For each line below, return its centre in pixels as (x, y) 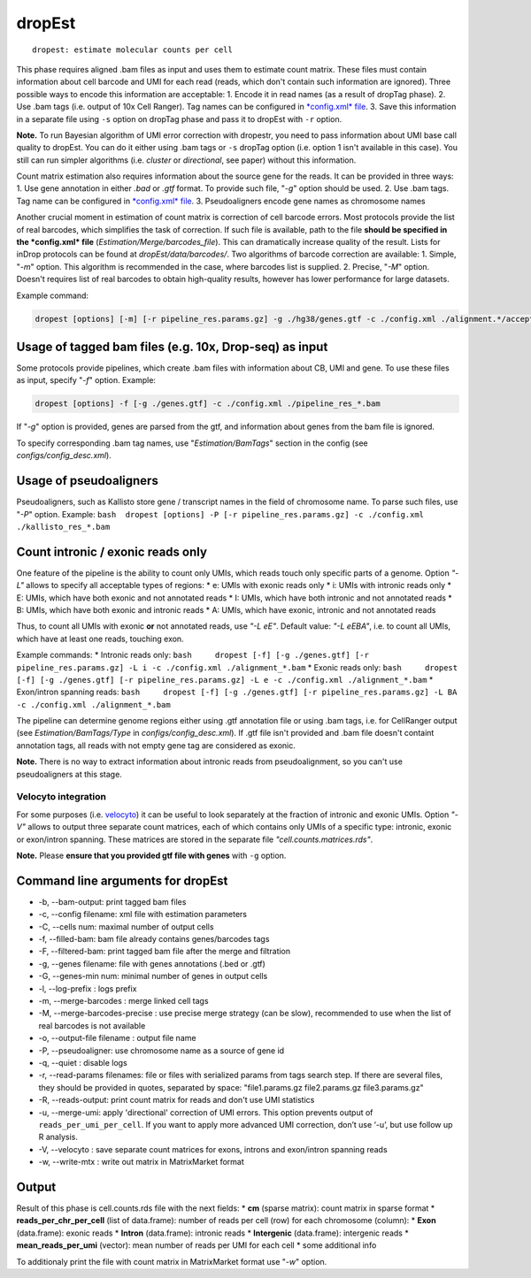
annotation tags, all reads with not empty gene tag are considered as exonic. (156, 745)
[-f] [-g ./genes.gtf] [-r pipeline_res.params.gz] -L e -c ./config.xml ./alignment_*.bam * (225, 679)
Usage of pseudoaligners (87, 481)
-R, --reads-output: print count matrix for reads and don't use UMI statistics (177, 1100)
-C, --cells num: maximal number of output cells (126, 926)
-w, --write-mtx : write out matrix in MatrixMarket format (142, 1162)
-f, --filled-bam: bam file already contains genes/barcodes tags (154, 939)
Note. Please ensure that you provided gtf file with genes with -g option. (151, 855)
